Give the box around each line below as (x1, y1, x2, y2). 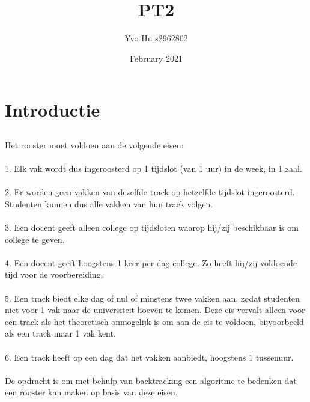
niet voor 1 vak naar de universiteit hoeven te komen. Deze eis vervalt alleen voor (5, 303, 305, 316)
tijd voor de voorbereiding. (5, 268, 103, 281)
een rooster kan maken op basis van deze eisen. (5, 386, 178, 398)
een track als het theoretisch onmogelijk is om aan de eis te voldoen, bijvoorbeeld (5, 315, 304, 327)
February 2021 (130, 52, 183, 64)
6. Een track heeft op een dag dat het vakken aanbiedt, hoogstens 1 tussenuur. (5, 350, 294, 363)
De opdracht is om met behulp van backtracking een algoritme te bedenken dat (5, 374, 297, 386)
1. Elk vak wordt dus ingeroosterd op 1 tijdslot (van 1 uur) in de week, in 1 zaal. (5, 162, 302, 175)
